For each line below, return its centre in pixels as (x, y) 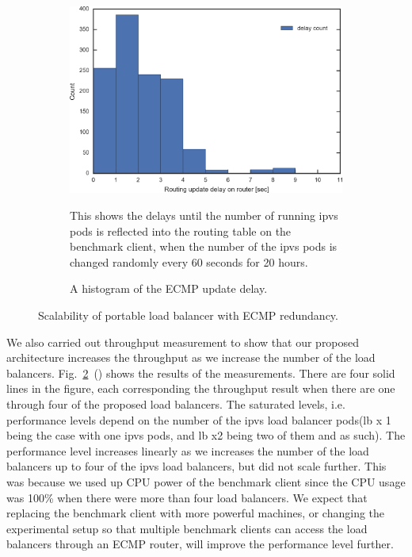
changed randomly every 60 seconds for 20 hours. (189, 261)
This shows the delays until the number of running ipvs (204, 215)
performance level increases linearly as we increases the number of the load (188, 450)
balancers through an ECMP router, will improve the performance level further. (200, 544)
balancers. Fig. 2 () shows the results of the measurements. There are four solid (201, 373)
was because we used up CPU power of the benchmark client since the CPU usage (206, 481)
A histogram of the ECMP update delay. (169, 288)
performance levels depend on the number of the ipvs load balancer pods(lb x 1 (199, 419)
